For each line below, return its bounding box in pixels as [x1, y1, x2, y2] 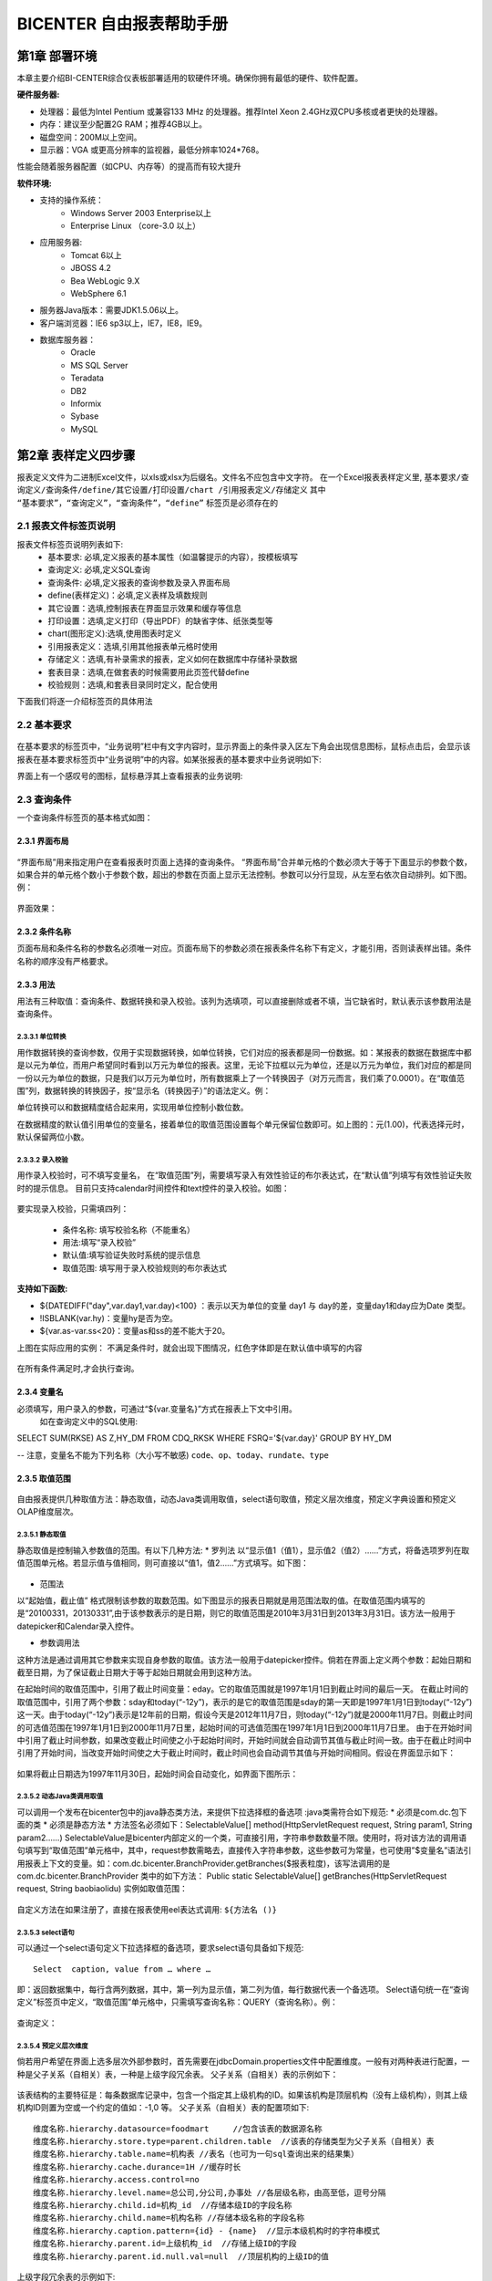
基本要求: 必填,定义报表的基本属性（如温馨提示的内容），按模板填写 [47, 552, 299, 563]
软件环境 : [16, 178, 52, 189]
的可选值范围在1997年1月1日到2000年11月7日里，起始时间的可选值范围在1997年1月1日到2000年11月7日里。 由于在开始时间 [16, 1722, 473, 1733]
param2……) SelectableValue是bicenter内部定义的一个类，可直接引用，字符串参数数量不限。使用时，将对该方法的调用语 [16, 1832, 467, 1843]
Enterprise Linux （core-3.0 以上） [70, 220, 200, 231]
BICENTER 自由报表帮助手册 [16, 14, 229, 34]
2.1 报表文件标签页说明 [16, 520, 116, 533]
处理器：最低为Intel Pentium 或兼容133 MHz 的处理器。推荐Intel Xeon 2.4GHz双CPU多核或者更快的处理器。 [39, 106, 444, 117]
